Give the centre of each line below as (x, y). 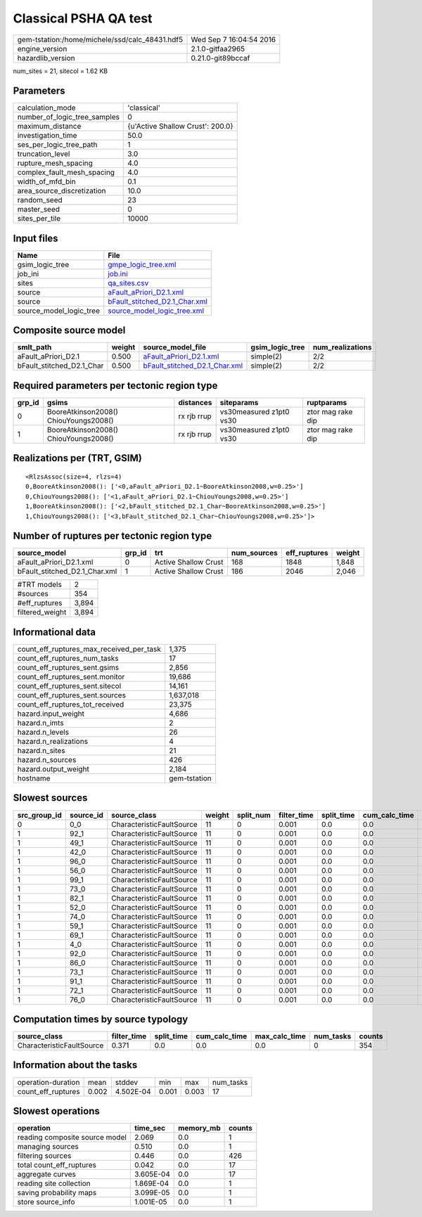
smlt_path (34, 347)
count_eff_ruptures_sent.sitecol (69, 686)
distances (195, 403)
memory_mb (199, 1128)
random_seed (40, 200)
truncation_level (44, 154)
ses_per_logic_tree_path (57, 145)
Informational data (55, 632)
